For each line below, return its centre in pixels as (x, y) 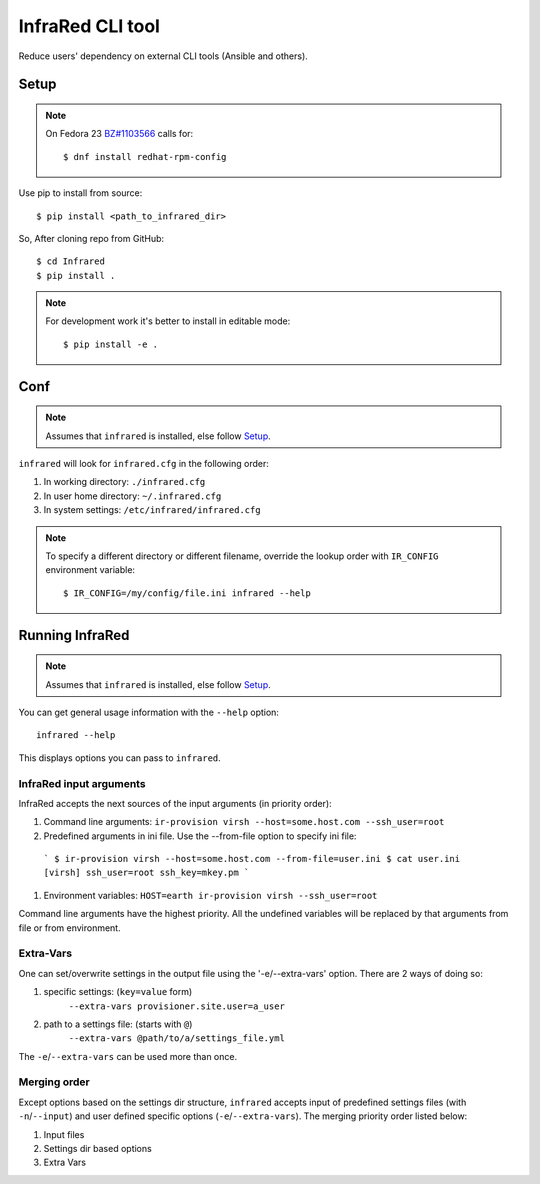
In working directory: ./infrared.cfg (124, 482)
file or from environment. (69, 927)
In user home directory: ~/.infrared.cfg (132, 496)
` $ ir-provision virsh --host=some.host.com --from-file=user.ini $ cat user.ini (251, 859)
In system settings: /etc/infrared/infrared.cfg (152, 510)
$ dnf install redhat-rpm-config (145, 156)
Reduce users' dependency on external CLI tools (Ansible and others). (163, 56)
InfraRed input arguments (82, 783)
